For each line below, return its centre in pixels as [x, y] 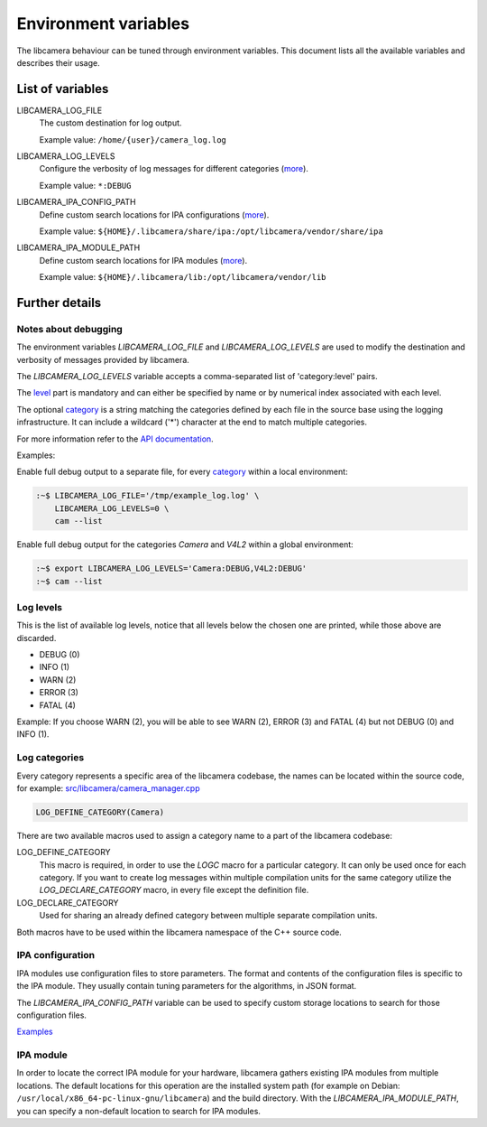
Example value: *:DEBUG [85, 185]
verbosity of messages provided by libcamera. [103, 359]
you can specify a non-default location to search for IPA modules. [139, 1111]
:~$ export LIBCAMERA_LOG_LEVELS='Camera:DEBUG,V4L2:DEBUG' [171, 568]
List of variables [63, 89]
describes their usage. [58, 62]
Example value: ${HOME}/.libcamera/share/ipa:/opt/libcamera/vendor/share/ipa [211, 231]
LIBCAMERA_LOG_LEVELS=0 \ [112, 508]
